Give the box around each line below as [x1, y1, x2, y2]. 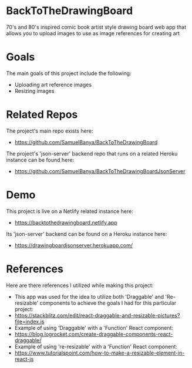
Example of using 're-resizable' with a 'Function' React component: [14, 343, 178, 350]
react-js [14, 355, 34, 362]
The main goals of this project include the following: [6, 69, 132, 77]
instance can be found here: [6, 156, 75, 163]
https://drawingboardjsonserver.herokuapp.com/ [14, 242, 133, 249]
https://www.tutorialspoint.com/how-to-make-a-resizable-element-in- [14, 349, 185, 356]
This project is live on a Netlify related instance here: [6, 207, 133, 215]
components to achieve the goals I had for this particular [39, 299, 177, 306]
